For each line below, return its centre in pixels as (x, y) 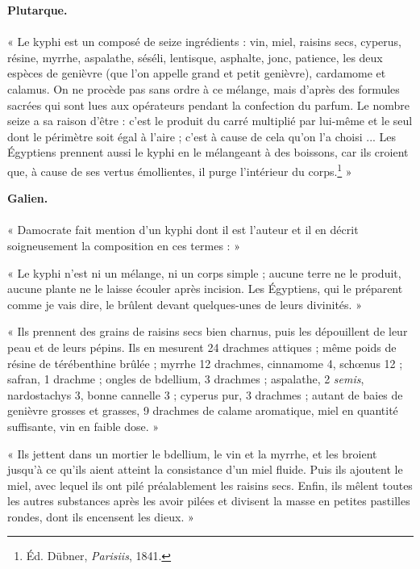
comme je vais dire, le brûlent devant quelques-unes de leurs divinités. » (185, 304)
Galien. (28, 198)
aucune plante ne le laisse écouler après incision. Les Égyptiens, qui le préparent (205, 289)
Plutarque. (37, 10)
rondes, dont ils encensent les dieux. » (101, 516)
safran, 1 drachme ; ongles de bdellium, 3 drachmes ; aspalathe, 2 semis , (186, 379)
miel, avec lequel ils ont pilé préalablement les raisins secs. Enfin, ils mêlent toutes (210, 485)
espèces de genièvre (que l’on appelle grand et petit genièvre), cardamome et (197, 73)
